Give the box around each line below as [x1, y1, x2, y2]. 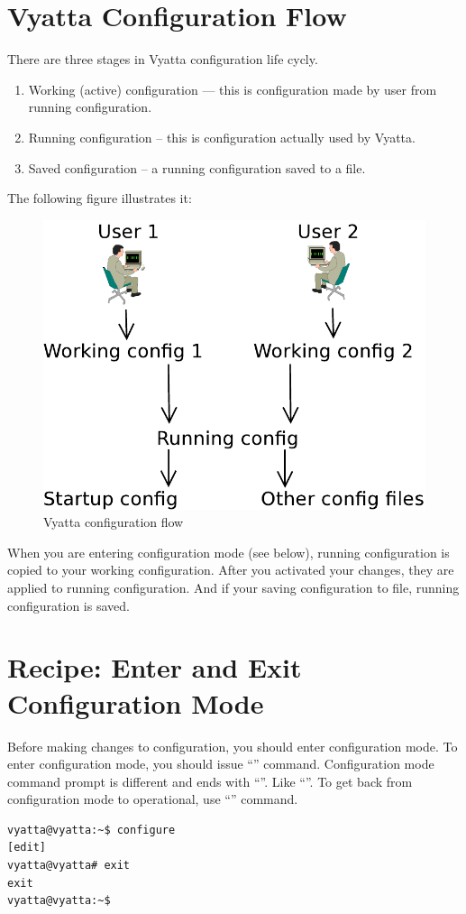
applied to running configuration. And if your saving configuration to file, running [7, 578, 460, 596]
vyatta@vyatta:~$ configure [7, 823, 176, 836]
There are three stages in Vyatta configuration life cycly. [7, 50, 318, 69]
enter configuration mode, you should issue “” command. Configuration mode [7, 754, 434, 773]
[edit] [7, 841, 46, 854]
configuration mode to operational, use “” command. [7, 789, 298, 808]
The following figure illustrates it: [7, 189, 192, 208]
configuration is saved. [7, 595, 130, 614]
